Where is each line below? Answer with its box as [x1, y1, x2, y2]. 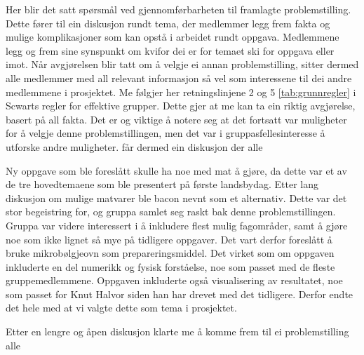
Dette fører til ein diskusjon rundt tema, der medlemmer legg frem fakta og [6, 15, 330, 30]
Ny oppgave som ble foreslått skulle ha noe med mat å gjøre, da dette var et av [6, 163, 347, 177]
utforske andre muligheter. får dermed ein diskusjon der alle [6, 139, 263, 154]
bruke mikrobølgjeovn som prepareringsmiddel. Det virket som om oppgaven [6, 246, 335, 260]
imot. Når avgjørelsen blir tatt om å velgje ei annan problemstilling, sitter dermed [6, 57, 359, 72]
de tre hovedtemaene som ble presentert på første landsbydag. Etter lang [6, 177, 318, 192]
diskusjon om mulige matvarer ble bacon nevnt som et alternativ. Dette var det [6, 190, 347, 205]
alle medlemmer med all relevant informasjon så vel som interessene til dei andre [6, 70, 352, 85]
